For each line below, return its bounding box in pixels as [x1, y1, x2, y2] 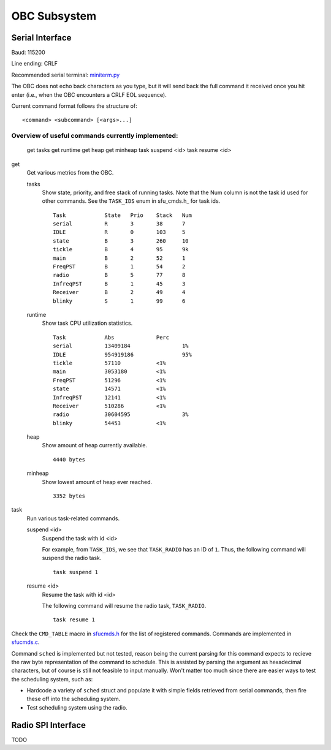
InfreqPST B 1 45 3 [53, 280, 186, 287]
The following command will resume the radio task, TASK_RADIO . [42, 602, 207, 609]
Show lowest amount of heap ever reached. [42, 478, 153, 485]
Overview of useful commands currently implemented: [11, 132, 178, 140]
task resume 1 [53, 616, 95, 623]
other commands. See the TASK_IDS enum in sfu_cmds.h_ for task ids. [42, 197, 221, 205]
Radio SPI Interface [11, 720, 86, 730]
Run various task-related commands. [26, 515, 120, 522]
